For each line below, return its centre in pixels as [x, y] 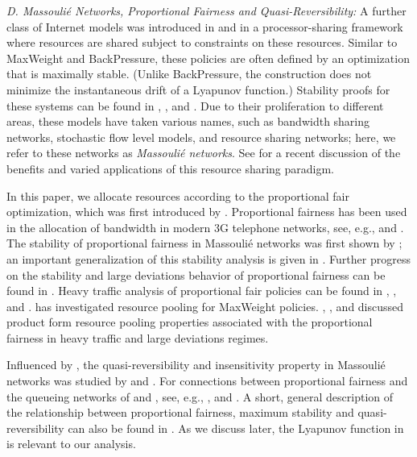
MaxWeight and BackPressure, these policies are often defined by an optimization [208, 58]
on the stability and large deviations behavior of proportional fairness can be [196, 274]
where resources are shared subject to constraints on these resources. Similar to [202, 42]
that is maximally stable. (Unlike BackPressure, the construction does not [189, 74]
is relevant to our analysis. [71, 444]
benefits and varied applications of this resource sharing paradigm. [171, 168]
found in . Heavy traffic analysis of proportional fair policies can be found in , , [202, 291]
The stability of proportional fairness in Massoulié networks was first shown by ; [204, 243]
